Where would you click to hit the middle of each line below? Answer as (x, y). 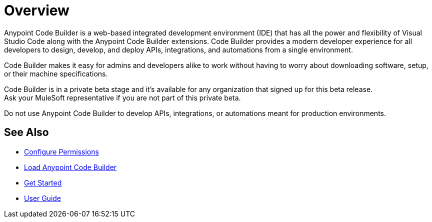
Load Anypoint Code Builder (70, 167)
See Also (26, 132)
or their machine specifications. (56, 73)
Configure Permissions (61, 151)
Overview (37, 10)
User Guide (43, 198)
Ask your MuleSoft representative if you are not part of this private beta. (122, 97)
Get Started (43, 182)
